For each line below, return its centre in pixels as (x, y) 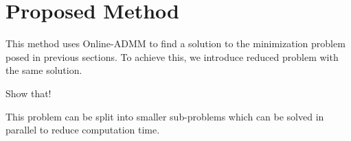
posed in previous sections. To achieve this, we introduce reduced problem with (172, 56)
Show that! (29, 93)
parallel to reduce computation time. (83, 130)
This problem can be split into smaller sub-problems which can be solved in (165, 116)
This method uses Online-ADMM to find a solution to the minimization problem (175, 43)
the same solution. (44, 70)
